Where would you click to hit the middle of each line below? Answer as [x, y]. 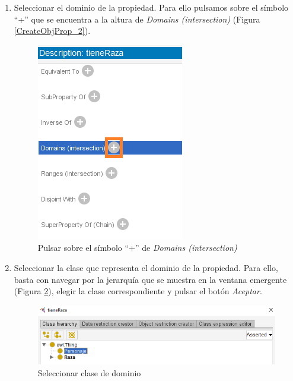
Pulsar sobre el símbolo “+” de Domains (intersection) [137, 248]
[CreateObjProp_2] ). [52, 31]
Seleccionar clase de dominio [89, 372]
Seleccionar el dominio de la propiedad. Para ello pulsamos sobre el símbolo [151, 7]
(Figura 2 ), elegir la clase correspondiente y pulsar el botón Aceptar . [138, 291]
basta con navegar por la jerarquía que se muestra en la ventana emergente [150, 279]
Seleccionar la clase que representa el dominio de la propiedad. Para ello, [146, 267]
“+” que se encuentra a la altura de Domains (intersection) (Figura [137, 19]
